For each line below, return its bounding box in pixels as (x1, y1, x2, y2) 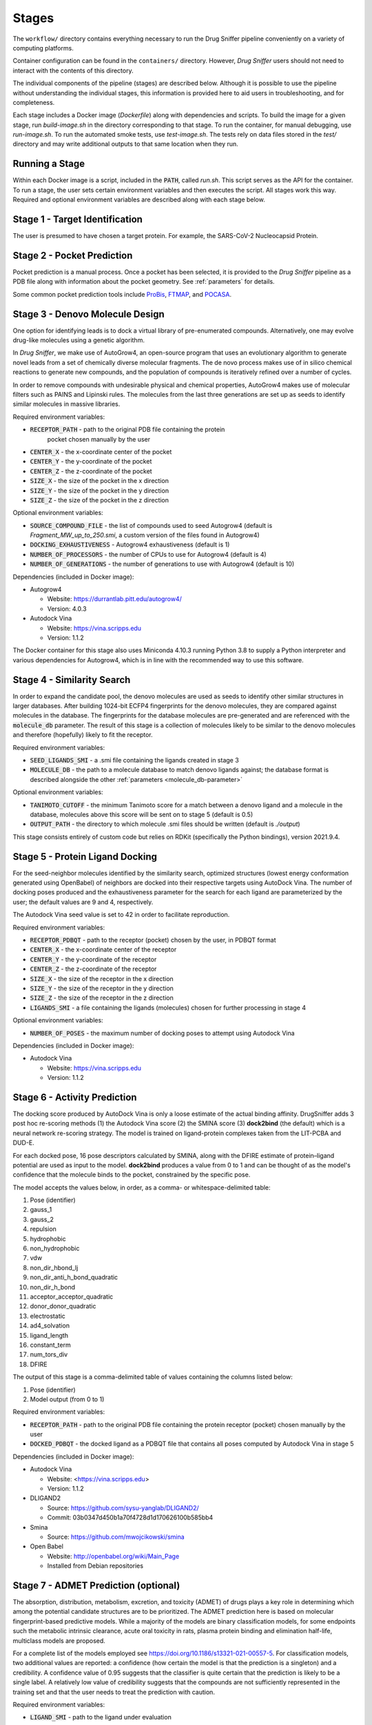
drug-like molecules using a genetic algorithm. (12, 336, 145, 344)
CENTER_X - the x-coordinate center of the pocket (30, 447, 172, 455)
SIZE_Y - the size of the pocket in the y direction (30, 486, 169, 495)
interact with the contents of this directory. (12, 66, 134, 75)
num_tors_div (30, 1350, 68, 1359)
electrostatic (30, 1312, 65, 1320)
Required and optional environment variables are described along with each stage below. (12, 195, 265, 204)
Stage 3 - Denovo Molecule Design (12, 308, 165, 320)
